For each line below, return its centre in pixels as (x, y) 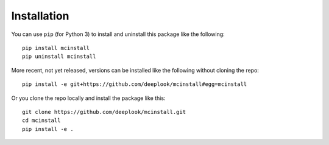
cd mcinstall (41, 121)
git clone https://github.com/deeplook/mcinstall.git (104, 112)
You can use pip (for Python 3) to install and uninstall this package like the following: (118, 34)
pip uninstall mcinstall (59, 57)
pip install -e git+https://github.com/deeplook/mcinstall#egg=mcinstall (135, 84)
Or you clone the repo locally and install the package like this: (88, 98)
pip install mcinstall (56, 48)
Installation (40, 16)
